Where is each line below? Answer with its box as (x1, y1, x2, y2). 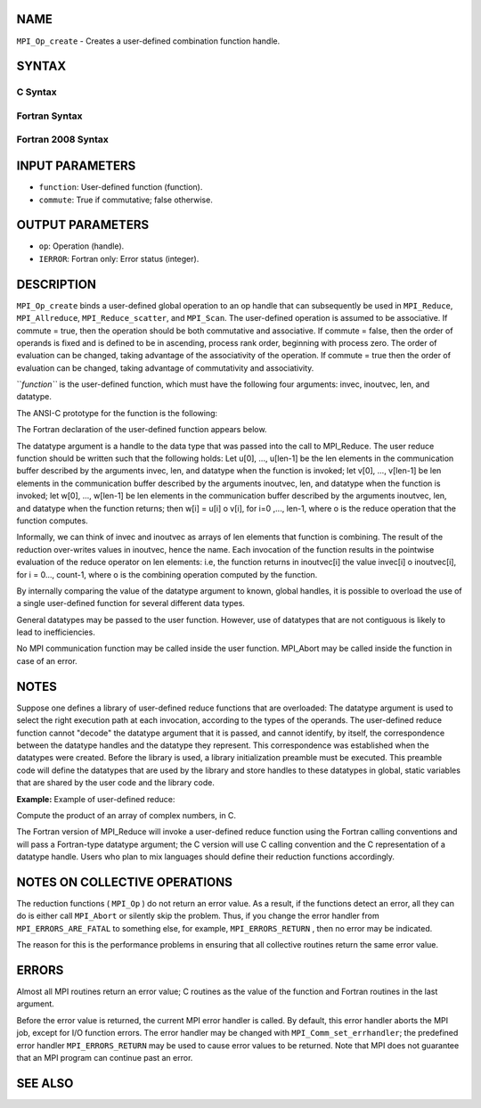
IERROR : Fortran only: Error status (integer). (38, 253, 200, 264)
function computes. (16, 515, 88, 526)
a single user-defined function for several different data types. (16, 598, 245, 609)
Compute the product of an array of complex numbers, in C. (16, 809, 236, 820)
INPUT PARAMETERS (16, 159, 136, 174)
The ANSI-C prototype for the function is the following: (16, 407, 218, 418)
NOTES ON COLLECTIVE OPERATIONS (16, 874, 233, 890)
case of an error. (16, 655, 77, 666)
